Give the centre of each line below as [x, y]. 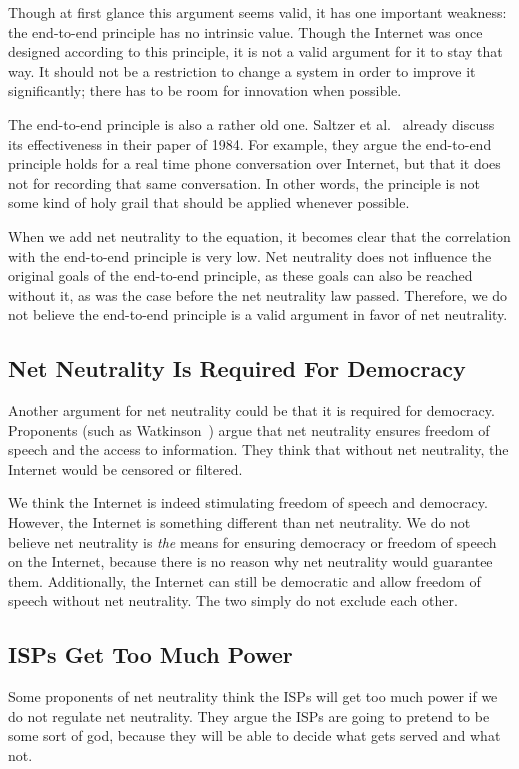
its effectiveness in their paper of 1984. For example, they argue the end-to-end [250, 143]
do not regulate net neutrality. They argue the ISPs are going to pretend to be [249, 715]
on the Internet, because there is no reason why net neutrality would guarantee [250, 561]
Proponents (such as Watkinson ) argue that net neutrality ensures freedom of [249, 429]
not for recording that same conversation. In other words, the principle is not [244, 182]
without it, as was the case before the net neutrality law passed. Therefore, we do [258, 294]
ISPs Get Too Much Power [150, 654]
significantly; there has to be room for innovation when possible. [205, 90]
